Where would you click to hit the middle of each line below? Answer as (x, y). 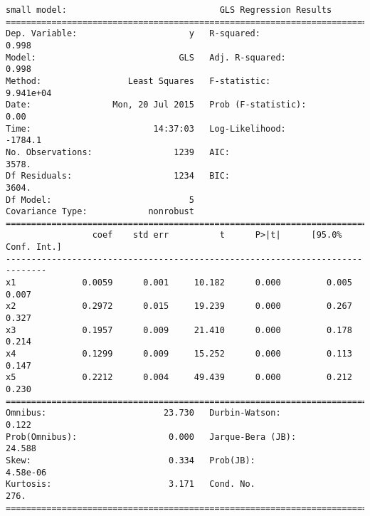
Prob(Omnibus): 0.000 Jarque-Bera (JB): (151, 437)
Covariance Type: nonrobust (100, 212)
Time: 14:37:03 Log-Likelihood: (146, 128)
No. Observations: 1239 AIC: (118, 152)
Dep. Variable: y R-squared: (133, 34)
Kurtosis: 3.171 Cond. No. (131, 484)
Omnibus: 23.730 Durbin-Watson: (143, 413)
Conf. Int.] (34, 247)
